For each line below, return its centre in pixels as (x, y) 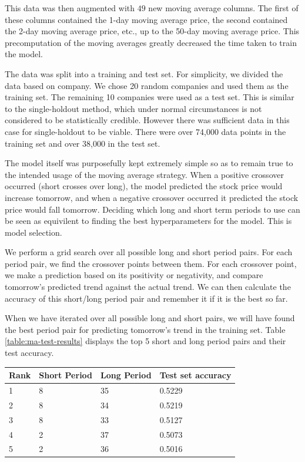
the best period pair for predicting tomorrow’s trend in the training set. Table (145, 329)
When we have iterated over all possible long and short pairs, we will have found (150, 318)
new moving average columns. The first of (223, 8)
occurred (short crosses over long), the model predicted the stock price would (144, 186)
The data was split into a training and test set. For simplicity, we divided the (144, 73)
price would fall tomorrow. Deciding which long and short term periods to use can (152, 209)
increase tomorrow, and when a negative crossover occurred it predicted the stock (152, 197)
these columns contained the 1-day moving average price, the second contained (146, 19)
